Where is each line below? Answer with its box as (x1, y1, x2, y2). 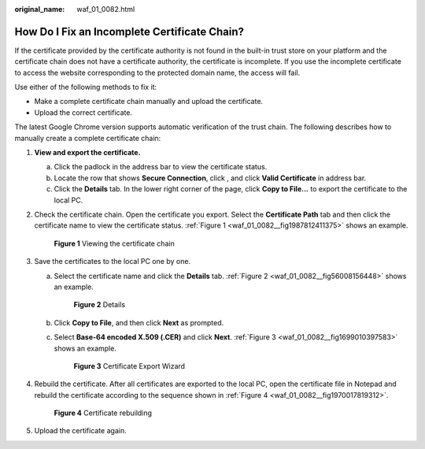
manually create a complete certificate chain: (14, 133, 161, 143)
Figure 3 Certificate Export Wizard (73, 361, 185, 370)
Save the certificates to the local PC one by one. (34, 257, 191, 266)
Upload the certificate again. (34, 426, 127, 436)
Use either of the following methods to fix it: (14, 83, 157, 92)
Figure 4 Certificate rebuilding (54, 408, 153, 417)
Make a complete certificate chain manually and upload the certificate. (34, 97, 264, 106)
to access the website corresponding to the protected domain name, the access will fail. (14, 68, 301, 77)
